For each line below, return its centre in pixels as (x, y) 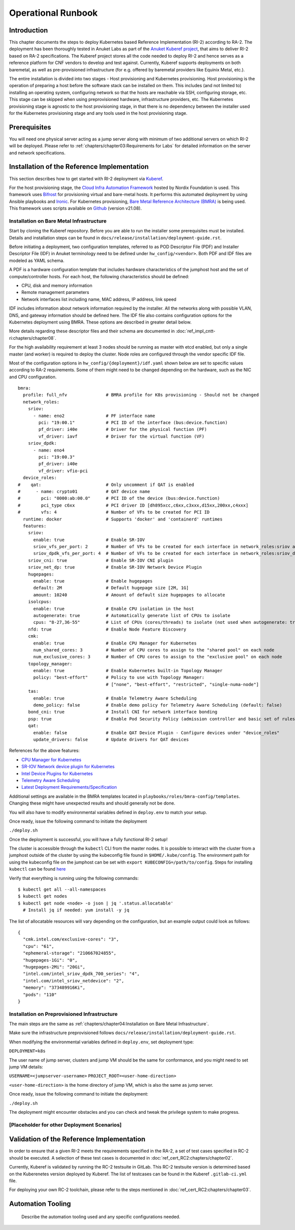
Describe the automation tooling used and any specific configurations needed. (101, 1217)
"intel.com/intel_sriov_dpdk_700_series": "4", (81, 974)
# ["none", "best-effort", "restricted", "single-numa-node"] (182, 684)
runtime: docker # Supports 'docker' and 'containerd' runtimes (123, 519)
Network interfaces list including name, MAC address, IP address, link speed (99, 299)
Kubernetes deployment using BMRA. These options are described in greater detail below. (100, 322)
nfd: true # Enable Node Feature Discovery (107, 629)
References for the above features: (44, 750)
